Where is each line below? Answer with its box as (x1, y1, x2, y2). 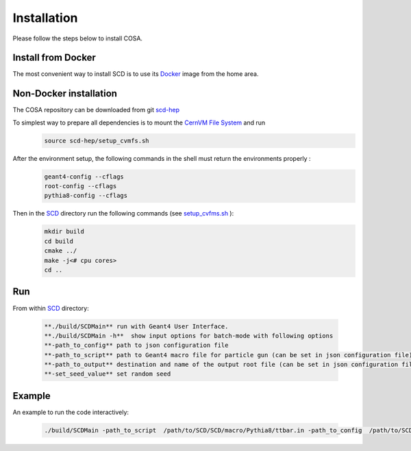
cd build (44, 237, 74, 245)
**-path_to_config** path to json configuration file (44, 342, 229, 349)
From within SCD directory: (12, 304, 89, 312)
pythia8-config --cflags (44, 192, 128, 200)
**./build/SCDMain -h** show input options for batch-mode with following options (44, 332, 334, 339)
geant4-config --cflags (44, 172, 125, 181)
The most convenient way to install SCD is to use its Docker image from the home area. (12, 70, 259, 78)
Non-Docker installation (12, 88, 118, 99)
